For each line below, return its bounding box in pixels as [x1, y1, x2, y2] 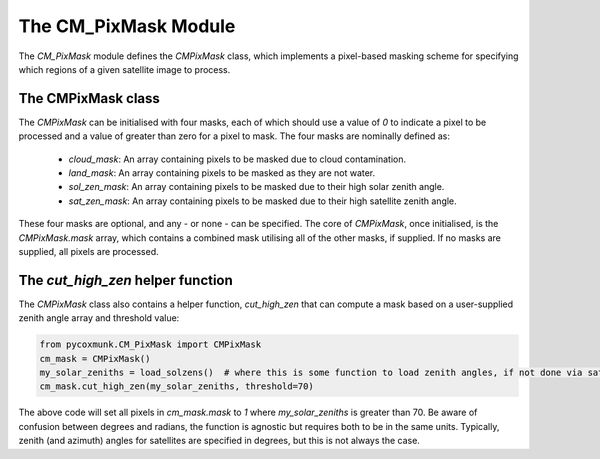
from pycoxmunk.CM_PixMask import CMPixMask [39, 339, 262, 350]
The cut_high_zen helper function [18, 271, 234, 289]
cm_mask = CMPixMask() [39, 353, 151, 364]
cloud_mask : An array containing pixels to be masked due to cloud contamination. [68, 153, 407, 165]
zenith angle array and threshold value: [18, 312, 180, 324]
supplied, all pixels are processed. [18, 245, 159, 257]
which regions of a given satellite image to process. [18, 63, 231, 75]
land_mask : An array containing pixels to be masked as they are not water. [68, 167, 376, 179]
